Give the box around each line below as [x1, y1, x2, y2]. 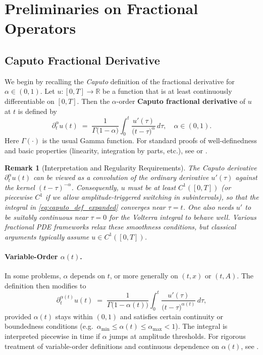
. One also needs [183, 202, 234, 212]
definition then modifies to [5, 280, 86, 290]
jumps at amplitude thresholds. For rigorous [109, 330, 246, 341]
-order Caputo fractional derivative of [116, 95, 245, 106]
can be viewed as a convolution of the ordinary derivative [33, 172, 209, 183]
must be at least [127, 182, 176, 192]
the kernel [5, 182, 35, 192]
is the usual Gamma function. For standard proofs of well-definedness [42, 135, 257, 146]
